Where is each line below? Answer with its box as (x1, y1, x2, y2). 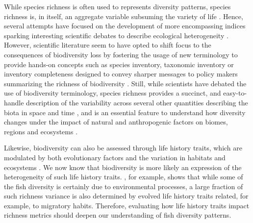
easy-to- (223, 88, 247, 98)
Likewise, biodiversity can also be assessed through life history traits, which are (4, 143, 243, 153)
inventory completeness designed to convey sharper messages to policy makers (4, 69, 238, 79)
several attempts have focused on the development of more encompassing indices (4, 21, 246, 31)
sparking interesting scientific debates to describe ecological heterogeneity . (4, 30, 228, 40)
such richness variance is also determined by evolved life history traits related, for (4, 191, 249, 201)
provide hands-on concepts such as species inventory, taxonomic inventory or (4, 59, 234, 69)
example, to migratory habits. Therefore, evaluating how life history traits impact (4, 200, 250, 210)
